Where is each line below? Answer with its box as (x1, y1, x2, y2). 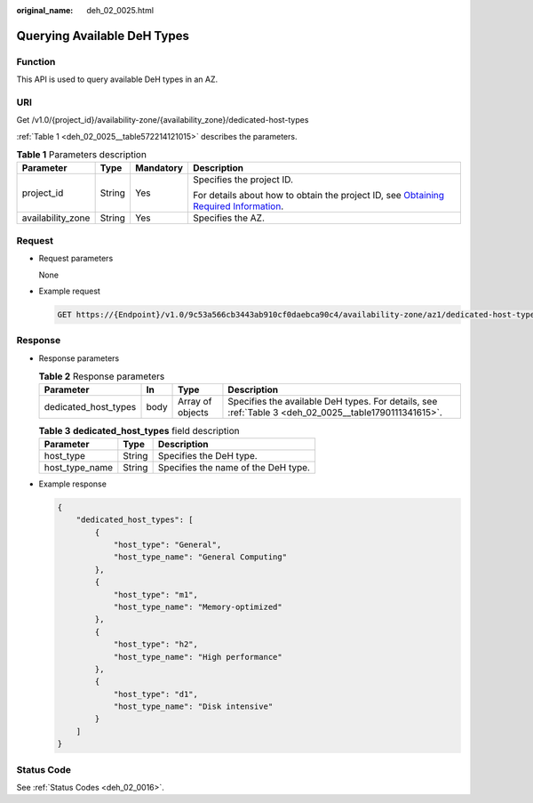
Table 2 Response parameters (38, 370, 165, 382)
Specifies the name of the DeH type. (157, 461, 311, 473)
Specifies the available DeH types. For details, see (227, 396, 438, 408)
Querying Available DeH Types (16, 28, 190, 44)
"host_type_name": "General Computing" (113, 552, 288, 562)
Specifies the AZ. (192, 212, 266, 224)
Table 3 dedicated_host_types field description (38, 424, 240, 437)
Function (16, 55, 56, 68)
